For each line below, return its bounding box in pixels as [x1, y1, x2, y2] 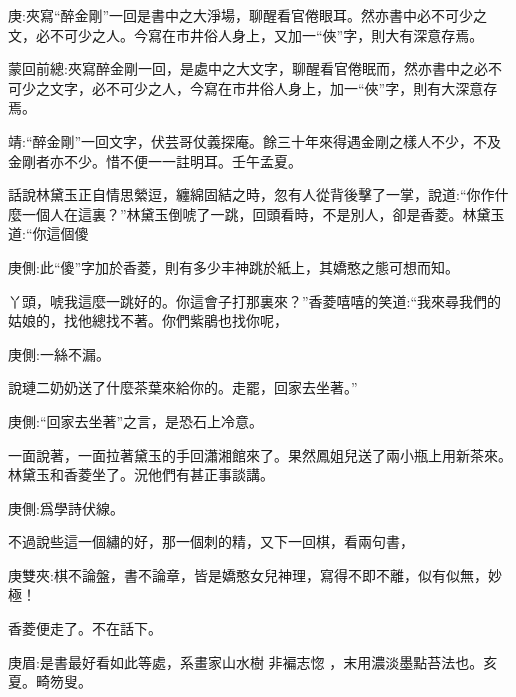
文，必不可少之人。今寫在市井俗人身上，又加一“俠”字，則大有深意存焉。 [8, 24, 484, 45]
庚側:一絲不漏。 [8, 343, 110, 364]
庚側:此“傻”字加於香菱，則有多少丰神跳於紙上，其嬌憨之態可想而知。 [8, 256, 460, 277]
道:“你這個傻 [8, 223, 89, 244]
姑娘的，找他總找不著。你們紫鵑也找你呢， [8, 310, 288, 331]
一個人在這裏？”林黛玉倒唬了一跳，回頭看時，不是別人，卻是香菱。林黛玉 [21, 203, 505, 224]
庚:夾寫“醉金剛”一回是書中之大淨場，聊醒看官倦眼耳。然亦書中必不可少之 [8, 5, 488, 25]
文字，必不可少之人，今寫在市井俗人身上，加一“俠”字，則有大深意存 [49, 77, 498, 98]
